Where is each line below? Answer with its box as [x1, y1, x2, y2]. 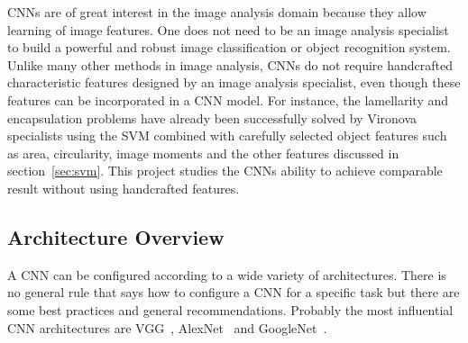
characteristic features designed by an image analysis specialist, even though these [7, 73, 461, 92]
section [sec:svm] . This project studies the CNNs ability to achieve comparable [7, 161, 443, 180]
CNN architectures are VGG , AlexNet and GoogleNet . [7, 318, 327, 337]
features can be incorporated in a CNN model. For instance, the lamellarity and [7, 90, 449, 109]
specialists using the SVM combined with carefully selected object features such [7, 126, 447, 145]
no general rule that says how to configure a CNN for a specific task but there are [7, 283, 460, 302]
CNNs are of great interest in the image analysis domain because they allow [7, 3, 427, 21]
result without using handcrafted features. [7, 178, 240, 197]
